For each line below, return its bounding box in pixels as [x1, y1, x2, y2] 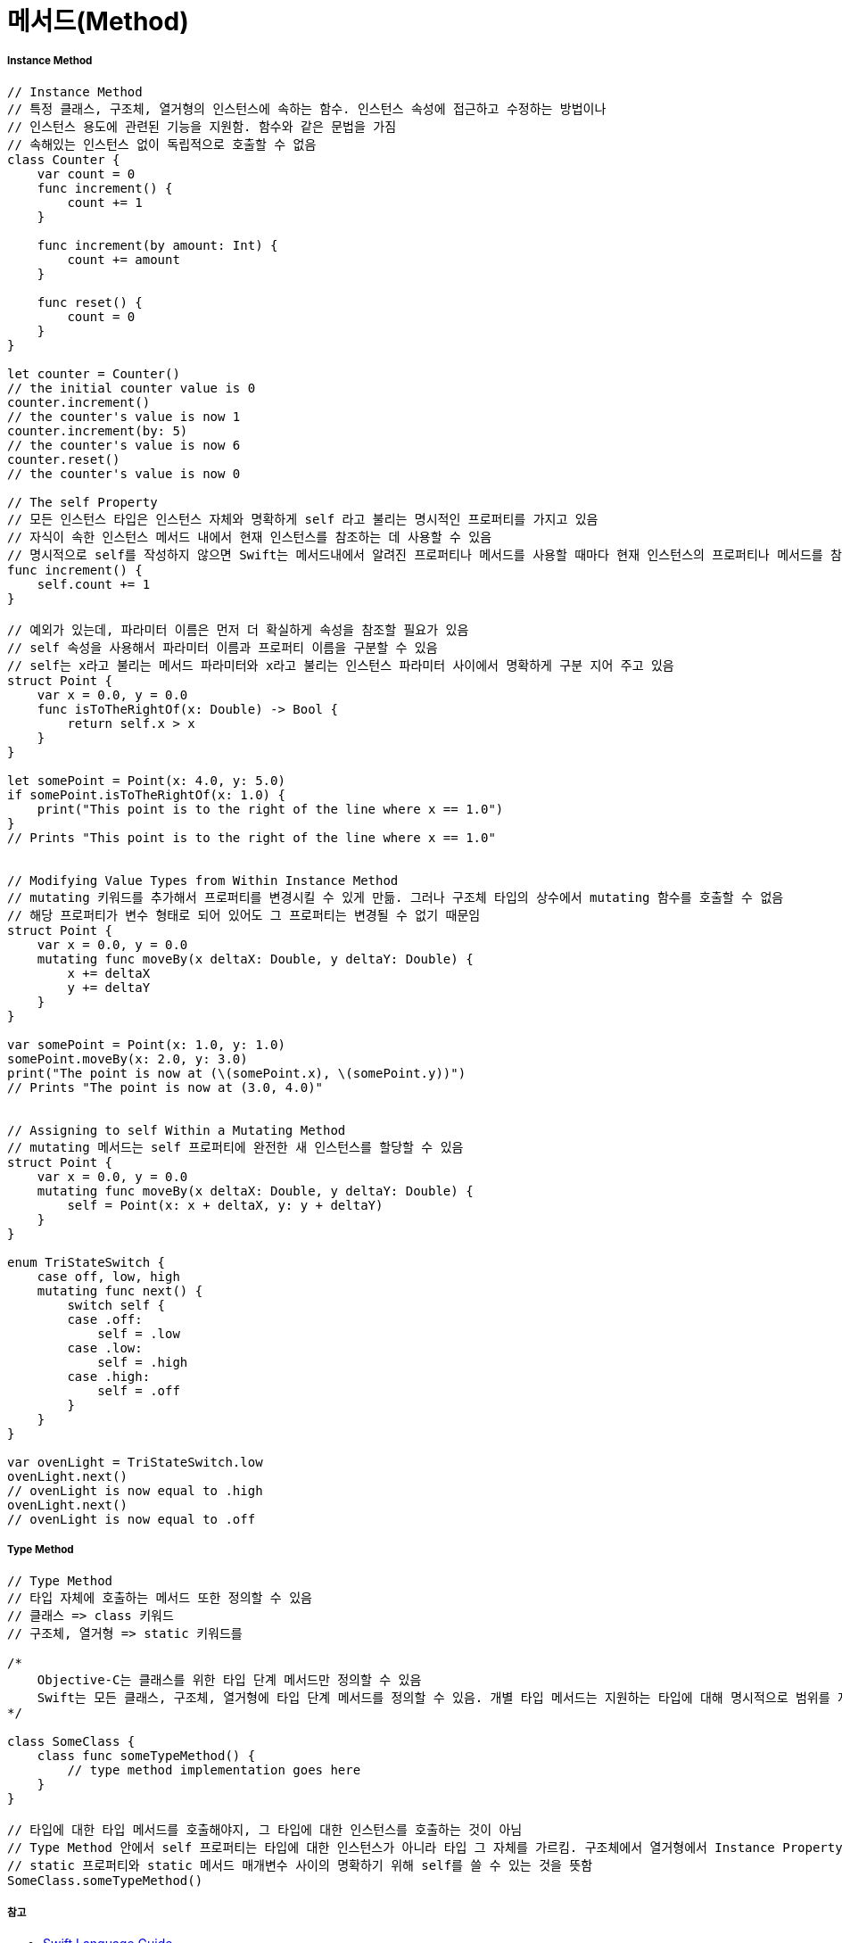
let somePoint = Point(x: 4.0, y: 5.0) [7, 773, 285, 788]
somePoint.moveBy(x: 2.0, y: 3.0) [7, 1051, 248, 1066]
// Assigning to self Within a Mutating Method [7, 1122, 346, 1137]
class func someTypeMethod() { [37, 1748, 256, 1763]
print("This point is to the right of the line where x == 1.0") [37, 801, 504, 816]
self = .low [97, 1326, 180, 1341]
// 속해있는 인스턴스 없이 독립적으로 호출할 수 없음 [7, 136, 317, 152]
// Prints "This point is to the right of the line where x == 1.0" [7, 830, 496, 845]
